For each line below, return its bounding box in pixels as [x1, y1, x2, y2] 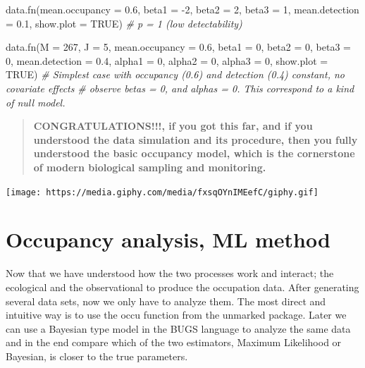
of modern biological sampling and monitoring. [33, 159, 266, 174]
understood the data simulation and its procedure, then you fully [33, 132, 358, 147]
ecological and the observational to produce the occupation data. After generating [6, 279, 359, 294]
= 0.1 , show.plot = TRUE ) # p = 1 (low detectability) [6, 16, 242, 30]
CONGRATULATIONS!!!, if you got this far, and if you [33, 118, 313, 133]
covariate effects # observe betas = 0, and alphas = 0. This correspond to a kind [6, 80, 354, 95]
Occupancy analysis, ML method [6, 225, 330, 254]
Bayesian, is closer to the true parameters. [6, 348, 188, 363]
